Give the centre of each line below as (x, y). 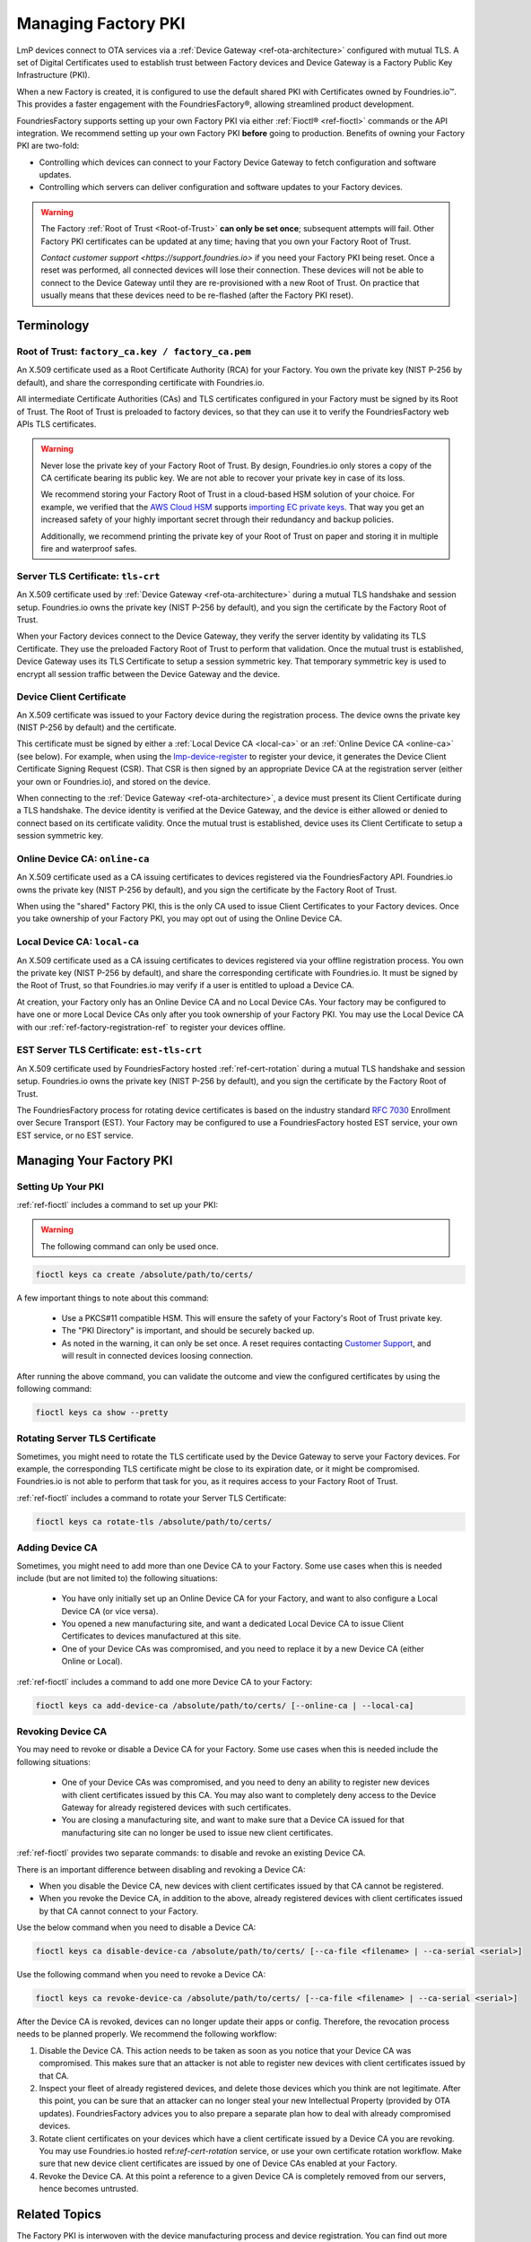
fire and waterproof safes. (89, 549)
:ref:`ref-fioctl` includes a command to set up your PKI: (118, 1204)
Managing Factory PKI (101, 23)
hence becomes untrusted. (89, 2189)
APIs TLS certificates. (57, 424)
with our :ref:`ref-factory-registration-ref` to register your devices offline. (151, 1027)
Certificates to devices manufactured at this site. (151, 1636)
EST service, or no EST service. (75, 1135)
